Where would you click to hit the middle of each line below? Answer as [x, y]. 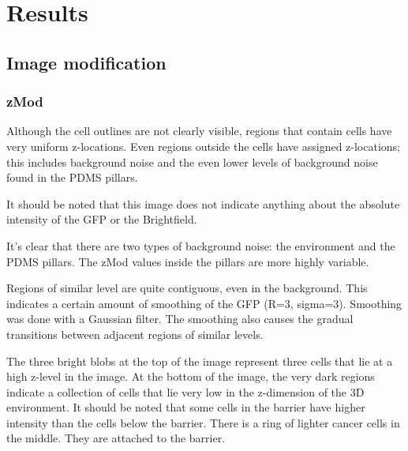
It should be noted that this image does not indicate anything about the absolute [203, 203]
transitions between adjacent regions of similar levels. [135, 334]
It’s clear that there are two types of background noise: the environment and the [201, 245]
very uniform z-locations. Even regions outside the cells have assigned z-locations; [203, 146]
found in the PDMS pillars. [72, 177]
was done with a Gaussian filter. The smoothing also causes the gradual [180, 319]
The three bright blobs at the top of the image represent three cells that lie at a [200, 361]
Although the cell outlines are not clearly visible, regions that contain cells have [199, 131]
